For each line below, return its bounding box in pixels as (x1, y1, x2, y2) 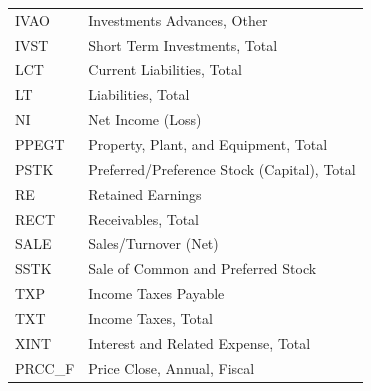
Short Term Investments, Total (88, 34, 278, 55)
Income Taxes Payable (88, 283, 225, 304)
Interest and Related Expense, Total (88, 332, 311, 353)
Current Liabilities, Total (88, 59, 242, 80)
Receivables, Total (88, 208, 200, 229)
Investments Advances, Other (88, 9, 268, 30)
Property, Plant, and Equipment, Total (88, 133, 328, 154)
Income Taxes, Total (88, 307, 213, 328)
